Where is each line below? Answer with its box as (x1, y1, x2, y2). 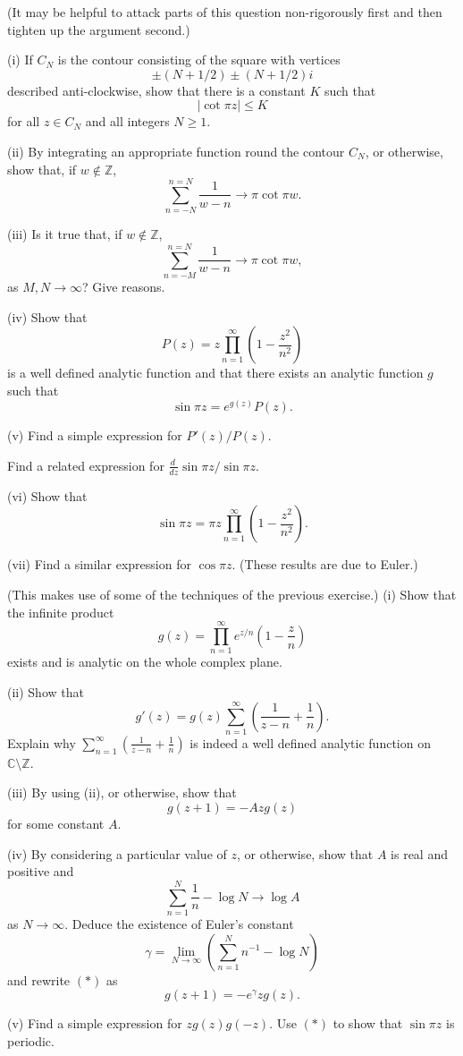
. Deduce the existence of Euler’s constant (64, 914, 294, 933)
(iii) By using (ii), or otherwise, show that (7, 783, 237, 802)
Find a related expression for (7, 456, 164, 474)
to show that (333, 1014, 403, 1033)
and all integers (85, 112, 170, 131)
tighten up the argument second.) (7, 20, 190, 38)
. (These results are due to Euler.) (231, 555, 418, 574)
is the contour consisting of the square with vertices (57, 50, 341, 69)
